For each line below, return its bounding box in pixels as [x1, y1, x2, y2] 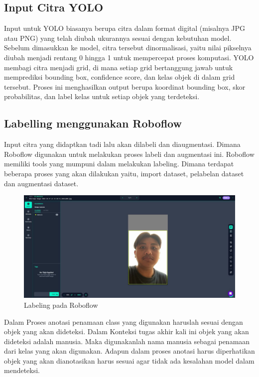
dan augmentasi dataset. [4, 178, 79, 188]
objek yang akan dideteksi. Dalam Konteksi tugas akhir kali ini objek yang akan [4, 326, 249, 337]
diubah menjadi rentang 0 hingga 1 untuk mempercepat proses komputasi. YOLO [4, 52, 254, 62]
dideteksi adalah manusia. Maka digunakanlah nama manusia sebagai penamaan [4, 336, 250, 346]
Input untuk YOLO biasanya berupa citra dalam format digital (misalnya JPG [4, 23, 246, 33]
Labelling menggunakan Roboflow [4, 116, 182, 131]
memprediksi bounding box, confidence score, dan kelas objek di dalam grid [4, 72, 235, 82]
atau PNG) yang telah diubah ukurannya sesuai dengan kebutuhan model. [4, 32, 232, 43]
